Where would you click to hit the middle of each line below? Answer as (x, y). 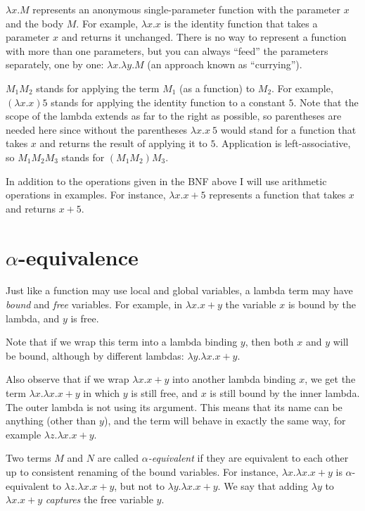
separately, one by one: (55, 64)
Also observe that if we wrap (68, 379)
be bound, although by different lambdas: (95, 355)
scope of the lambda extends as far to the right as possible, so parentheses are (174, 116)
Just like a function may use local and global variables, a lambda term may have (179, 290)
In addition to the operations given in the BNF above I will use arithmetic (166, 181)
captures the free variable (99, 499)
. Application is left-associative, (283, 143)
